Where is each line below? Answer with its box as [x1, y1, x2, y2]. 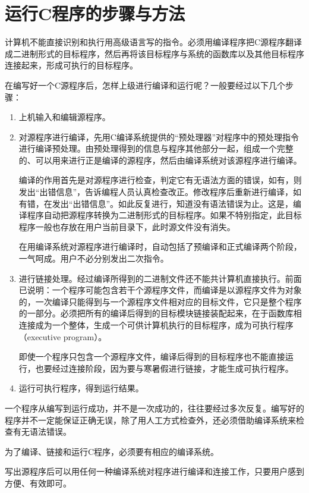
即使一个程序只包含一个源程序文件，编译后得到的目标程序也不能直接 [18, 350, 285, 363]
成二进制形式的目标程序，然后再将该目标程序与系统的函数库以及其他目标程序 [5, 47, 304, 59]
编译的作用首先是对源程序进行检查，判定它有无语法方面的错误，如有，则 [18, 174, 302, 186]
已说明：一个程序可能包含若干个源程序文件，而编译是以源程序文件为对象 [18, 284, 302, 296]
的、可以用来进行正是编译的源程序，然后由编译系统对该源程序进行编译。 [18, 153, 302, 166]
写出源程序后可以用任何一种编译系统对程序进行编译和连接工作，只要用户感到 [5, 465, 304, 478]
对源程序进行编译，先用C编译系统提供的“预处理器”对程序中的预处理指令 [18, 130, 299, 143]
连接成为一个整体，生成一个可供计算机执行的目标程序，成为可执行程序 [18, 319, 294, 331]
